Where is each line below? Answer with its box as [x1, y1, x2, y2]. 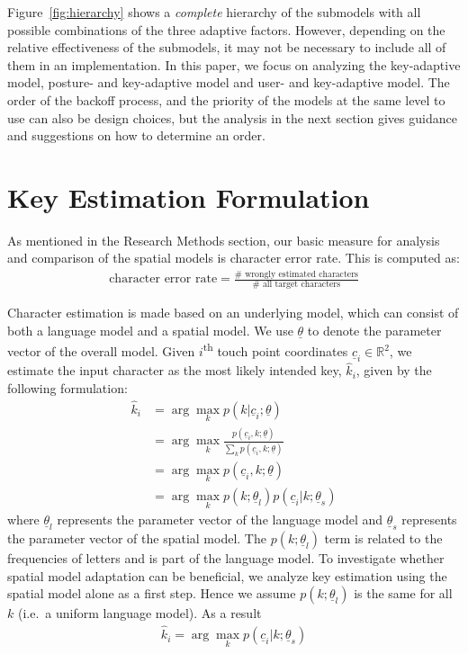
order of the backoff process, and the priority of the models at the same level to [7, 90, 445, 109]
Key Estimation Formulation [7, 178, 370, 215]
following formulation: [7, 378, 128, 397]
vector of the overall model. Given [7, 342, 195, 361]
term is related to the [324, 529, 443, 548]
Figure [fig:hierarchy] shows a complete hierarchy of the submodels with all [7, 3, 421, 21]
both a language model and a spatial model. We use [7, 320, 293, 339]
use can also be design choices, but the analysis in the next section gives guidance [7, 108, 457, 127]
